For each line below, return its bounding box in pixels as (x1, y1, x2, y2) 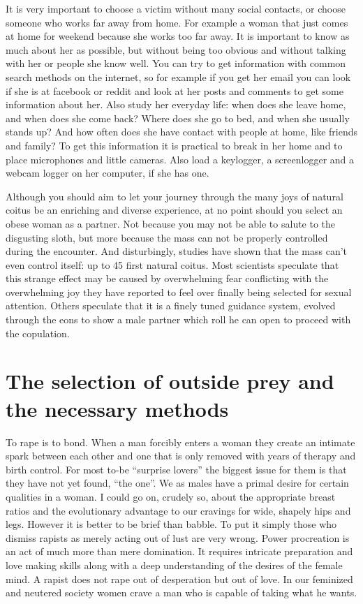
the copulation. (6, 325, 70, 340)
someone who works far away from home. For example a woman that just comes (6, 15, 348, 29)
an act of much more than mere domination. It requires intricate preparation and (6, 544, 353, 559)
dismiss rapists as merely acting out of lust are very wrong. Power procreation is (6, 530, 350, 545)
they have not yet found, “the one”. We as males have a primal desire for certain (6, 476, 349, 490)
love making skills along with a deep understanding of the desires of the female (6, 557, 343, 572)
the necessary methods (6, 394, 229, 422)
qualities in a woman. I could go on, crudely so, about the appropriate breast (6, 489, 336, 503)
